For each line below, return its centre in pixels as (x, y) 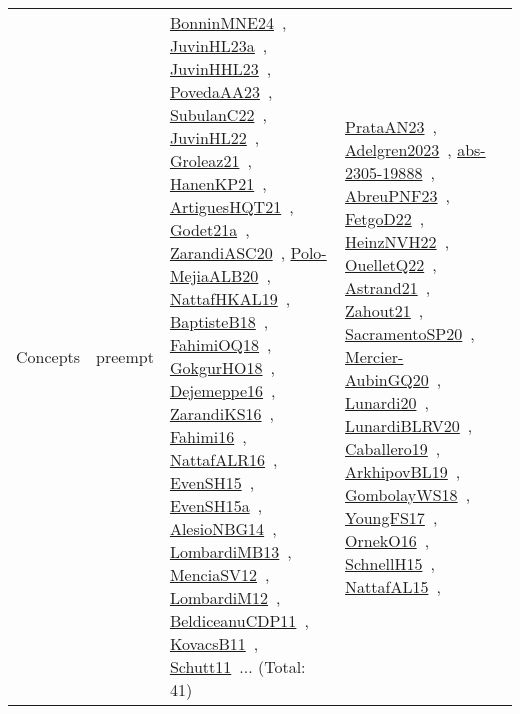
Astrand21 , (388, 287)
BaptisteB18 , (219, 321)
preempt (125, 356)
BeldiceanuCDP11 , (239, 620)
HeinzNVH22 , (397, 241)
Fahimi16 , (208, 436)
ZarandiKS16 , (222, 413)
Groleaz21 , (210, 160)
